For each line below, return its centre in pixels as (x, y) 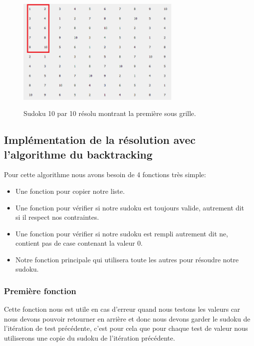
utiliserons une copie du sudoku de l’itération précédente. (90, 338)
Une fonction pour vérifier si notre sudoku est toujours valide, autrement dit (130, 207)
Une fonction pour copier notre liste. (70, 191)
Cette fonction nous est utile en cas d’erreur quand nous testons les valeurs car (122, 309)
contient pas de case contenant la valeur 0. (79, 243)
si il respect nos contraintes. (57, 217)
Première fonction (40, 291)
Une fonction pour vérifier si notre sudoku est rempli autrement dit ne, (122, 233)
